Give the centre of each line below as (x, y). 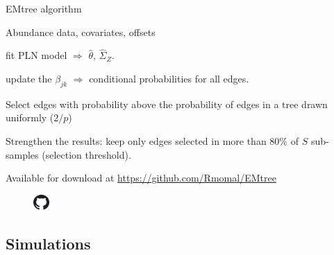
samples (22, 154)
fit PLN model (36, 55)
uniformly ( (30, 117)
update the (29, 78)
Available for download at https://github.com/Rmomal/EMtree (141, 178)
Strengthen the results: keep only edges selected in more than (136, 140)
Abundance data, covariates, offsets (81, 32)
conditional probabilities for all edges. (169, 78)
